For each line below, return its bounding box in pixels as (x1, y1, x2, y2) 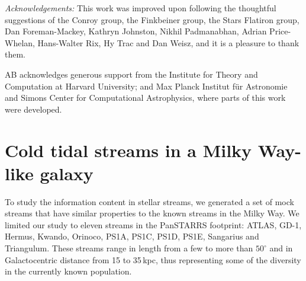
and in (269, 242, 293, 254)
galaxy (40, 161, 94, 185)
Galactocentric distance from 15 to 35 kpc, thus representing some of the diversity (5, 253, 301, 266)
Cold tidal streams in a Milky (5, 138, 252, 162)
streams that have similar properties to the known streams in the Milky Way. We (5, 207, 299, 219)
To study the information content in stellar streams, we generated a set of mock (5, 195, 294, 207)
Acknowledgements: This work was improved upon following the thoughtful (5, 2, 276, 14)
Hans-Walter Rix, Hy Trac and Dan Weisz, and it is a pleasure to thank (37, 36, 299, 49)
